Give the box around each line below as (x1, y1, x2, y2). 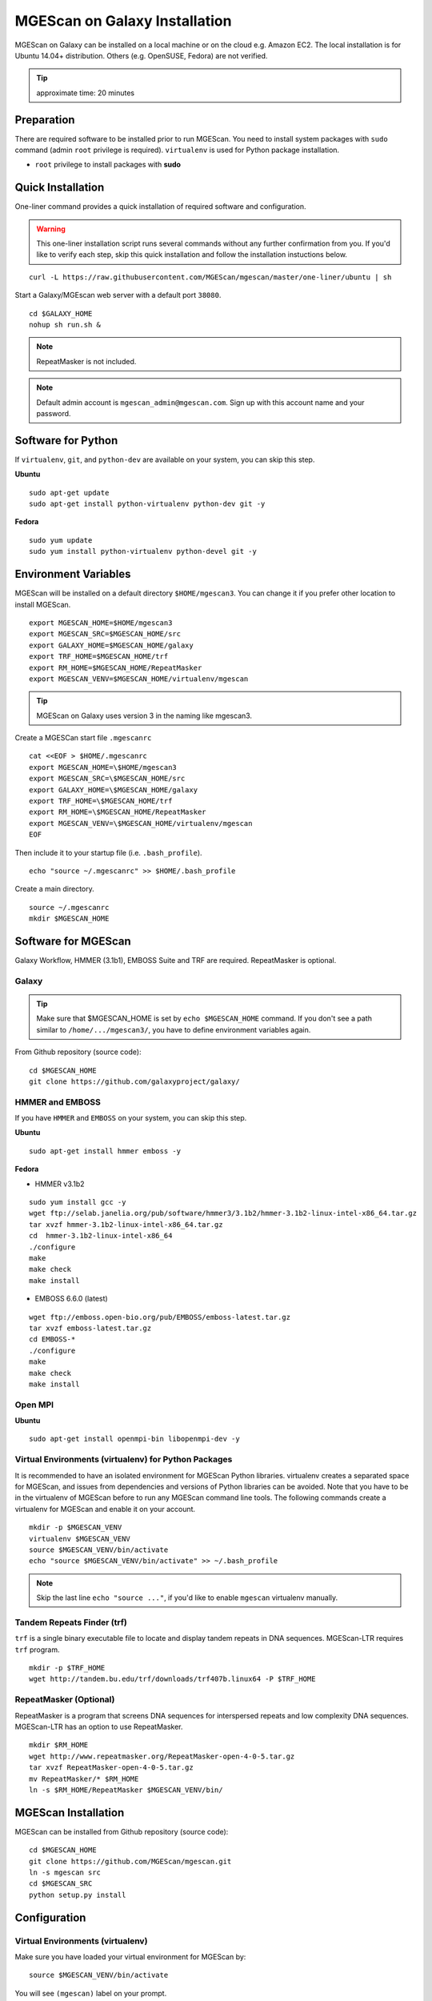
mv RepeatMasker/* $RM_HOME (29, 1774, 139, 1783)
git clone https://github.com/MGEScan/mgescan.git (29, 1857, 232, 1866)
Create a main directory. (14, 884, 95, 894)
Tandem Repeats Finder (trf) (14, 1617, 127, 1628)
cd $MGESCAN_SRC (29, 1879, 93, 1888)
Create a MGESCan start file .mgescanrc (14, 733, 152, 743)
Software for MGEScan (14, 934, 131, 948)
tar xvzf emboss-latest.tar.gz (29, 1323, 152, 1333)
